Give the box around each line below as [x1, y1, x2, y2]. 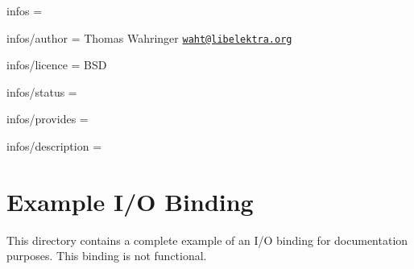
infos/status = [6, 83, 77, 100]
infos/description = [6, 138, 102, 155]
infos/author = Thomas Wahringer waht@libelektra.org [6, 29, 292, 46]
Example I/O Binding [6, 184, 254, 217]
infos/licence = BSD [6, 56, 107, 73]
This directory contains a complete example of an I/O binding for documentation [6, 231, 408, 248]
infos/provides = [6, 110, 89, 127]
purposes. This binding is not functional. [6, 247, 207, 264]
